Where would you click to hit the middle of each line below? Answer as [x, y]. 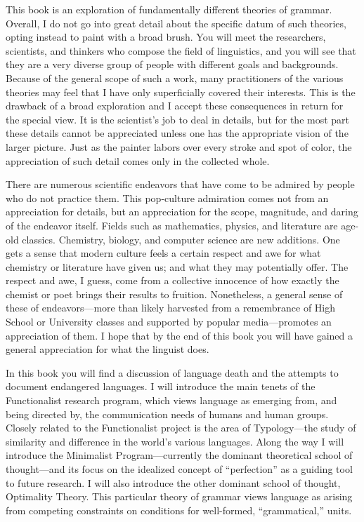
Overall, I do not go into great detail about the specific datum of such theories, [176, 23]
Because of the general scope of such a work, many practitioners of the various [175, 78]
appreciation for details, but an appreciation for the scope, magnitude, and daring [182, 212]
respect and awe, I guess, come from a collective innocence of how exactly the [173, 280]
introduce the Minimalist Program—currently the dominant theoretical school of [179, 455]
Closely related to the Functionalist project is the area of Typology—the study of [181, 428]
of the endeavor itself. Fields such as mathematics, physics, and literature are [172, 225]
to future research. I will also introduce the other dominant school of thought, [173, 482]
